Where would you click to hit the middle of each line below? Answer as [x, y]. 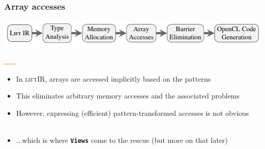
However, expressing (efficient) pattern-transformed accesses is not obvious [132, 113]
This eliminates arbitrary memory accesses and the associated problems [128, 96]
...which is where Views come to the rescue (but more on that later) [122, 140]
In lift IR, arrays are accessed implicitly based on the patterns [113, 78]
